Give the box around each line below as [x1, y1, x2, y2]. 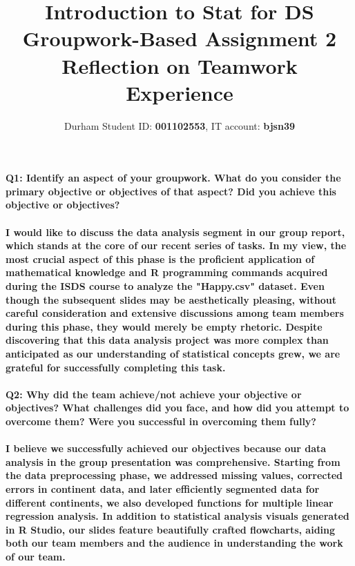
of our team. [6, 549, 66, 563]
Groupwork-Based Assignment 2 [22, 24, 337, 52]
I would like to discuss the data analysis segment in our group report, [6, 224, 345, 239]
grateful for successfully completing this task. [6, 360, 226, 374]
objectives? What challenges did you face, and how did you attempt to [6, 400, 349, 415]
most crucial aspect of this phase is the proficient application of [6, 251, 315, 266]
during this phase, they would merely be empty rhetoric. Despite [6, 319, 323, 333]
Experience [126, 78, 233, 106]
